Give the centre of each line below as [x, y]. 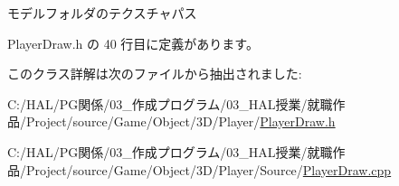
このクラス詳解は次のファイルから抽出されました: [155, 74]
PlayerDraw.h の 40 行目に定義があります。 [133, 43]
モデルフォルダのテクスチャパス [102, 13]
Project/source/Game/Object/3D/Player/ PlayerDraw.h [180, 121]
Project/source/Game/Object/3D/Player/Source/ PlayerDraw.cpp [209, 169]
